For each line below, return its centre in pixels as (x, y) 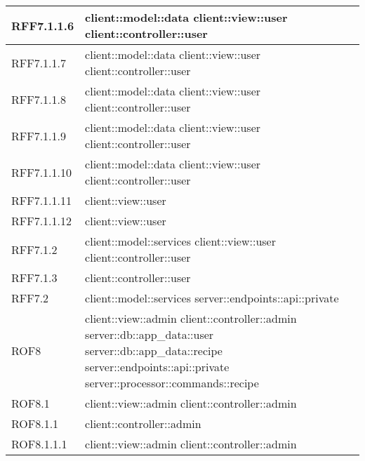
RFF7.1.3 (34, 278)
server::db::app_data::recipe (154, 350)
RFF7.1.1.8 (39, 99)
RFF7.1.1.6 (43, 25)
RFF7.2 (30, 298)
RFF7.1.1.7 (39, 62)
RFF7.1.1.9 (39, 135)
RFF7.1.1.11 (42, 200)
